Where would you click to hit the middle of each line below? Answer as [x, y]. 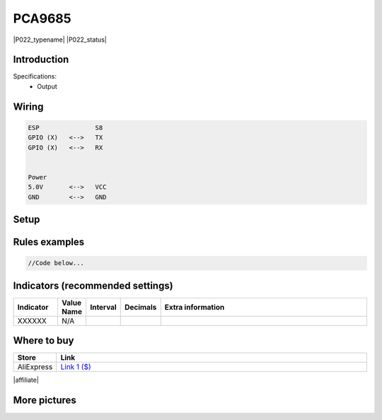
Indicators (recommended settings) [93, 285]
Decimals [140, 307]
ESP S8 [65, 128]
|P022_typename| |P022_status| [60, 40]
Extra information [195, 307]
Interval [103, 307]
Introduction [41, 60]
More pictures [45, 401]
